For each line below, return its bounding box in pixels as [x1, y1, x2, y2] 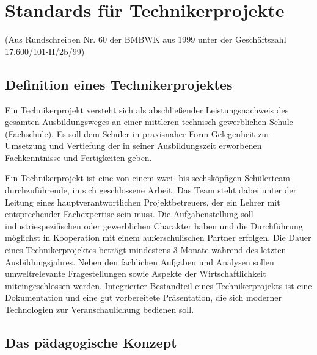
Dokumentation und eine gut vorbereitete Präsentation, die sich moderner [5, 291, 282, 304]
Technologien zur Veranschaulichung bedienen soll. [5, 303, 194, 316]
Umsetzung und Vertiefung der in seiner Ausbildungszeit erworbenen [5, 139, 262, 152]
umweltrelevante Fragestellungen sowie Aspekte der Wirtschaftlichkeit [5, 267, 266, 280]
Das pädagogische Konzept [5, 333, 177, 351]
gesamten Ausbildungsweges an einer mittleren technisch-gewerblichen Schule [5, 115, 293, 128]
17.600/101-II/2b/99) [5, 45, 85, 57]
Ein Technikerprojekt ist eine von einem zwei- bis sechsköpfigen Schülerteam [5, 171, 290, 184]
